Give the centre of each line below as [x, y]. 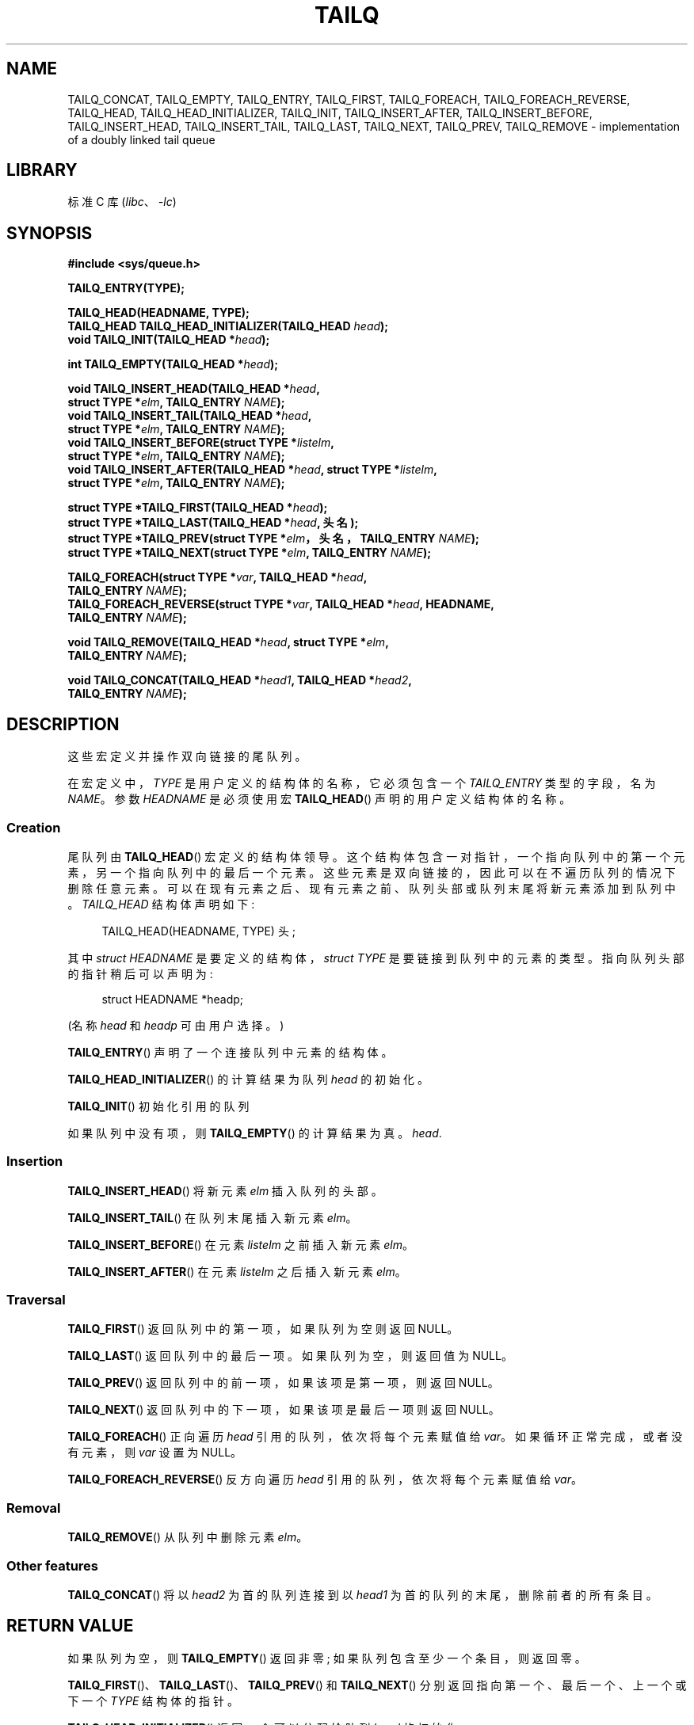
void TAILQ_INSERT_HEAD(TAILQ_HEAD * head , [194, 389]
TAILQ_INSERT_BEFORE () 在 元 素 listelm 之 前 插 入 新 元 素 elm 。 [241, 1244]
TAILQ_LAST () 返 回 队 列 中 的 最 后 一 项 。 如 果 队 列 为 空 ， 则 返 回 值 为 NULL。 [290, 1356]
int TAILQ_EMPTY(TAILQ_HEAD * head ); [173, 364]
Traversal [36, 1300]
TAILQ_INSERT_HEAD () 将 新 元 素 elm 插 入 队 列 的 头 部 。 [225, 1190]
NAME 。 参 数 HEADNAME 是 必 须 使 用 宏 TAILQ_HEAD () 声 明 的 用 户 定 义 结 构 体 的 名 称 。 [319, 799]
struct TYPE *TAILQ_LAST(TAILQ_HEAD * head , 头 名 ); [213, 523]
